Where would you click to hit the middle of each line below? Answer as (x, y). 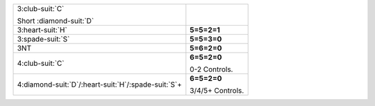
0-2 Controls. (211, 69)
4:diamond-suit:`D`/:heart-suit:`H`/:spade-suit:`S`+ (99, 85)
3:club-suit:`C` (41, 9)
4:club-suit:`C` (41, 63)
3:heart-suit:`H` (42, 30)
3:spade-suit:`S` (43, 39)
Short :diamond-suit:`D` (56, 21)
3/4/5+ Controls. (217, 90)
